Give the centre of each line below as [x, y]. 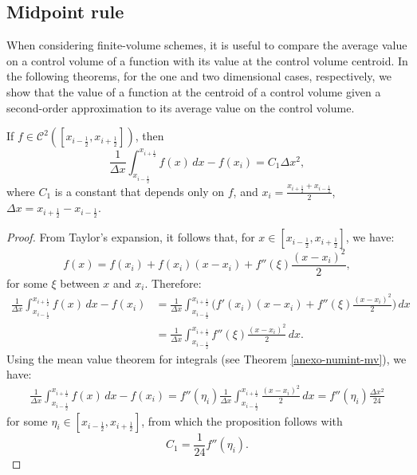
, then [149, 136]
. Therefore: [173, 283]
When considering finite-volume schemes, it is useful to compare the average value [207, 45]
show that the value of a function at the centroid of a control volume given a [194, 91]
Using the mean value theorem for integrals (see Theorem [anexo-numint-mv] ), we [207, 358]
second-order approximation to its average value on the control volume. [181, 107]
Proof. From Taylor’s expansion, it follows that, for [131, 237]
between [80, 283]
